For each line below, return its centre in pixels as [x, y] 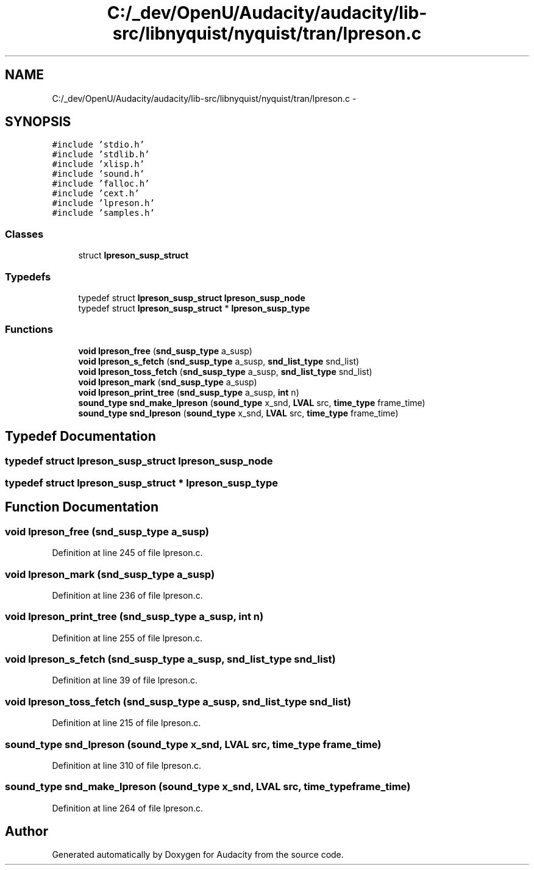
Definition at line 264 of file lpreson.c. [128, 808]
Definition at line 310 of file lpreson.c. [126, 765]
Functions [29, 330]
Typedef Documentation [80, 437]
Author [27, 832]
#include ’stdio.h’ [98, 145]
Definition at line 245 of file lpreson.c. [127, 553]
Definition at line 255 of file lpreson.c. [127, 638]
